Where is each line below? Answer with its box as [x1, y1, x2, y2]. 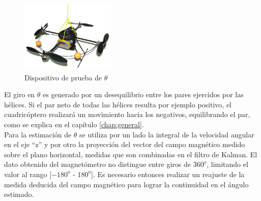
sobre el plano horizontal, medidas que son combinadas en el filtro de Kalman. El [4, 149, 257, 159]
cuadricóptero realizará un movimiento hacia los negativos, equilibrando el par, [4, 109, 250, 120]
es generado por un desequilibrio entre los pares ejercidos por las [43, 89, 244, 100]
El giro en [4, 89, 35, 100]
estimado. [4, 189, 34, 199]
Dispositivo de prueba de [24, 72, 102, 82]
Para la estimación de [4, 129, 72, 139]
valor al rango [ [4, 168, 52, 179]
